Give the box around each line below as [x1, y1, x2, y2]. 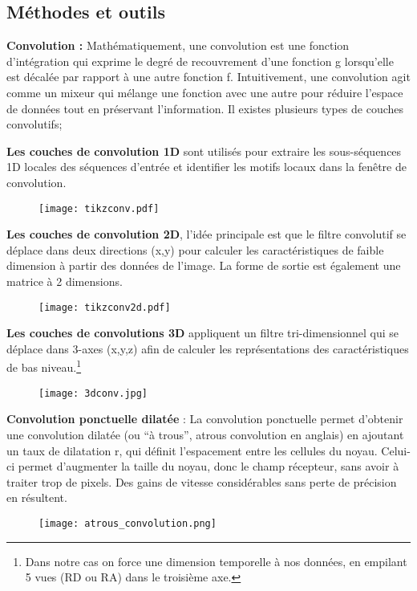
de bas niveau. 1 [6, 357, 82, 376]
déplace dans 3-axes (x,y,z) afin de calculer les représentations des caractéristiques [6, 340, 409, 357]
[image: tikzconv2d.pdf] [38, 301, 171, 313]
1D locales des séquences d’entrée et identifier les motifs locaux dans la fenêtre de [6, 158, 407, 175]
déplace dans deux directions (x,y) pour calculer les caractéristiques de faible [6, 241, 384, 258]
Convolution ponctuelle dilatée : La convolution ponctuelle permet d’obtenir [6, 410, 403, 427]
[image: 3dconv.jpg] [38, 387, 148, 399]
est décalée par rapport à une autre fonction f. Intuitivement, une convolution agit [6, 68, 411, 85]
